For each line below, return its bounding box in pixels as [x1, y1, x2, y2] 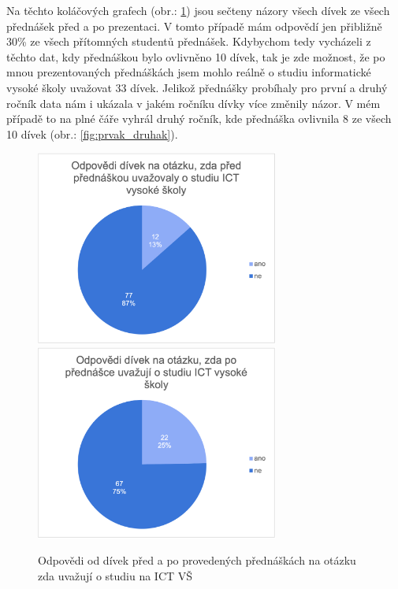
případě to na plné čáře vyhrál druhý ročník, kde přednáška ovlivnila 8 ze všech [6, 110, 392, 127]
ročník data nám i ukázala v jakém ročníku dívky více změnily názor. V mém [6, 94, 381, 111]
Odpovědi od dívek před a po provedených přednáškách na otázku [38, 552, 356, 569]
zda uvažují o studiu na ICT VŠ [38, 567, 193, 583]
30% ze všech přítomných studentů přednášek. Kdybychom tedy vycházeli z [6, 33, 371, 50]
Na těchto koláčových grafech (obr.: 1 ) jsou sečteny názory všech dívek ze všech [6, 2, 390, 18]
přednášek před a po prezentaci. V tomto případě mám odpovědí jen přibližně [6, 17, 382, 34]
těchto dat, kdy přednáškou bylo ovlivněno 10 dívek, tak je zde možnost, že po [6, 48, 385, 65]
